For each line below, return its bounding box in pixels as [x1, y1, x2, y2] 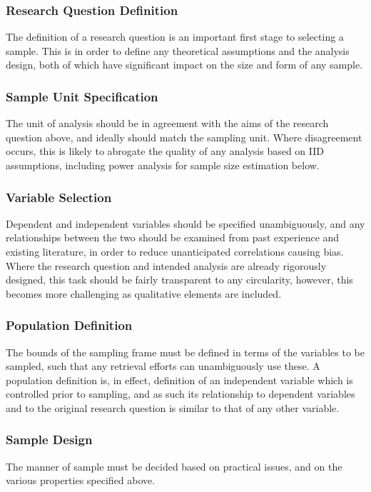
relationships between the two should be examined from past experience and [6, 230, 340, 245]
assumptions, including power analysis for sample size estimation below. [6, 158, 320, 172]
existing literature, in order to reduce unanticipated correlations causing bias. [6, 244, 344, 258]
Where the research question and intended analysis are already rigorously [6, 258, 327, 273]
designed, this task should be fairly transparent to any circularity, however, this [6, 272, 353, 287]
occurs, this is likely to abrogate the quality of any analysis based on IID [6, 144, 325, 159]
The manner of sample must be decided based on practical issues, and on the [6, 458, 342, 473]
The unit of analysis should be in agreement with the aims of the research [6, 116, 329, 131]
